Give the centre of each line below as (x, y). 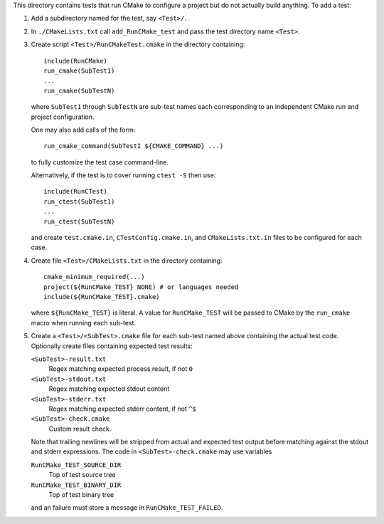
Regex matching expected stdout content (109, 389)
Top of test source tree (82, 475)
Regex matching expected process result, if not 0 (121, 369)
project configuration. (63, 117)
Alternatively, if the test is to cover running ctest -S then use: (123, 175)
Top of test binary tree (81, 495)
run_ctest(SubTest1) (79, 201)
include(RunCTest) (76, 192)
